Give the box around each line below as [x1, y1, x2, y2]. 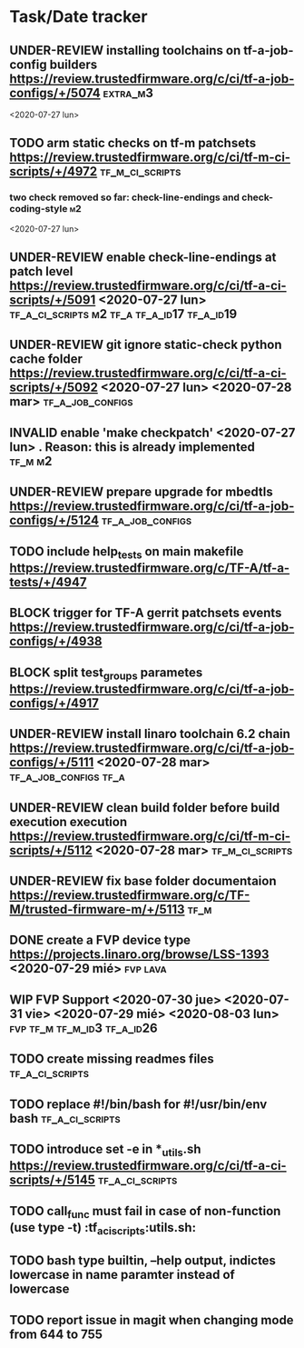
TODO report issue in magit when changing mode [9, 1312, 294, 1328]
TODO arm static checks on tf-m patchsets [9, 135, 257, 151]
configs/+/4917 [9, 695, 100, 711]
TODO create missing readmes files [9, 1052, 215, 1067]
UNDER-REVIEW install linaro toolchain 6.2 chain [9, 726, 290, 742]
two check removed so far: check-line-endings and [9, 191, 240, 204]
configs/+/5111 [9, 754, 94, 770]
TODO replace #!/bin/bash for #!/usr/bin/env [9, 1096, 268, 1112]
